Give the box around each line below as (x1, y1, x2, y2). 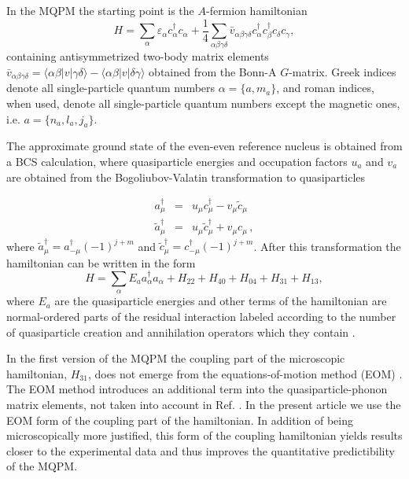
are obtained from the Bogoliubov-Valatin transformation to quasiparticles (6, 168, 366, 185)
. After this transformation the (253, 238, 401, 254)
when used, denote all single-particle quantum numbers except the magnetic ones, (6, 95, 400, 112)
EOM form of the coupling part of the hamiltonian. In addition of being (6, 411, 353, 428)
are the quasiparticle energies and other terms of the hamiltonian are (54, 293, 387, 309)
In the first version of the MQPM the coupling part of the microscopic (6, 350, 345, 367)
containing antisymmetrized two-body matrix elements (6, 48, 269, 64)
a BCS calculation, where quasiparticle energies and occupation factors (6, 153, 348, 170)
